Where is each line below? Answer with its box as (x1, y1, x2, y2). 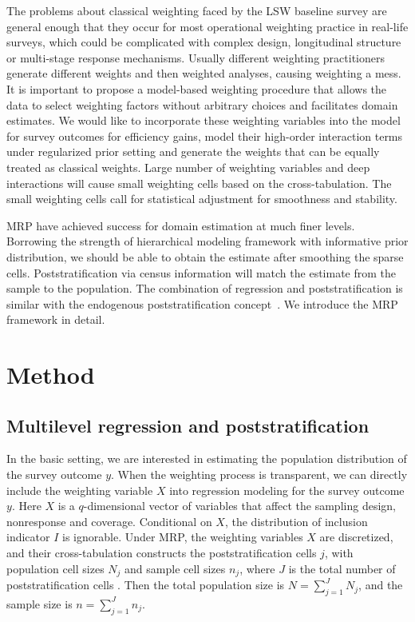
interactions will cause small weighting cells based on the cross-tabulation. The (6, 174, 392, 191)
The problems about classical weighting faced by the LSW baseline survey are (6, 2, 387, 18)
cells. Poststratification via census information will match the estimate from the (6, 264, 397, 281)
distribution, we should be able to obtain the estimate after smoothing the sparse (6, 248, 404, 265)
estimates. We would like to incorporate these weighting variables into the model (6, 112, 401, 129)
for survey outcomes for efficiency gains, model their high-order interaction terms (6, 127, 403, 144)
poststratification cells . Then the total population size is (6, 576, 285, 593)
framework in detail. (6, 311, 105, 328)
